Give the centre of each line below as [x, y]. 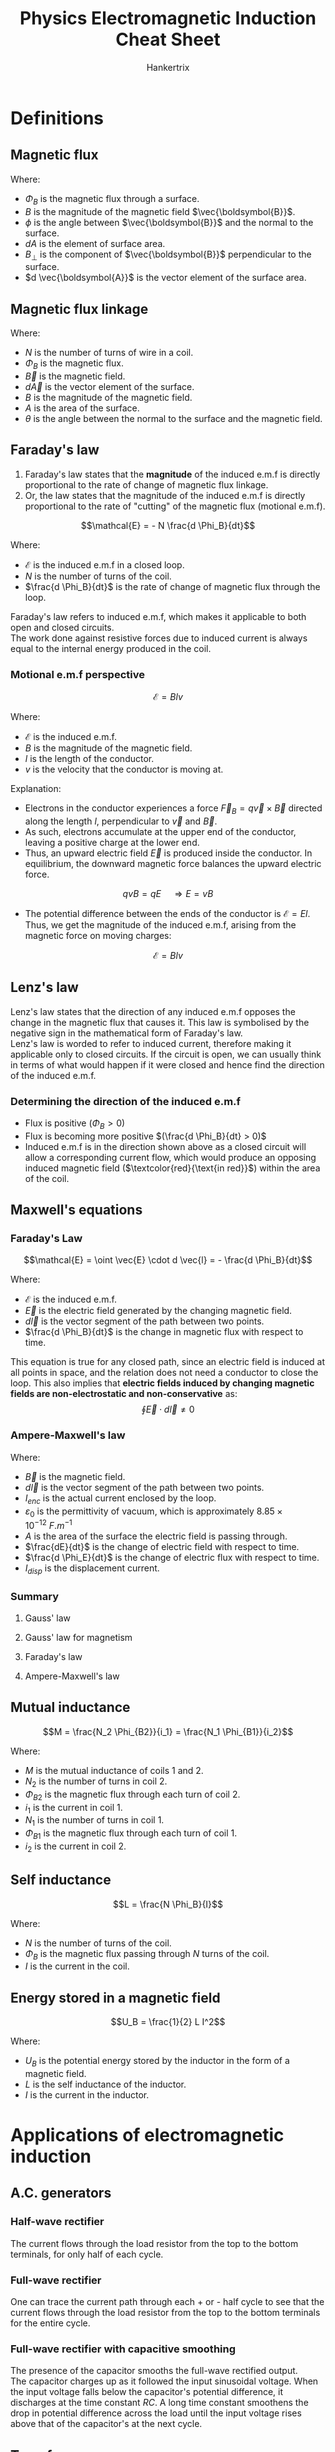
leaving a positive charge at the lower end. [112, 842]
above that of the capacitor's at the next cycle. [106, 2424]
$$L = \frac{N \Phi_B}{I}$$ [168, 1904]
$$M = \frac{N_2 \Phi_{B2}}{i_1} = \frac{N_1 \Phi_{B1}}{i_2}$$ [168, 1731]
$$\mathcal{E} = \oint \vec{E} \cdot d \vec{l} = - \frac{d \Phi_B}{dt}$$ [168, 1260]
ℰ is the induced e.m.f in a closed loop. [104, 564]
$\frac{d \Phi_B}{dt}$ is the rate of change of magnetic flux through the [172, 586]
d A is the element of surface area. [95, 243]
